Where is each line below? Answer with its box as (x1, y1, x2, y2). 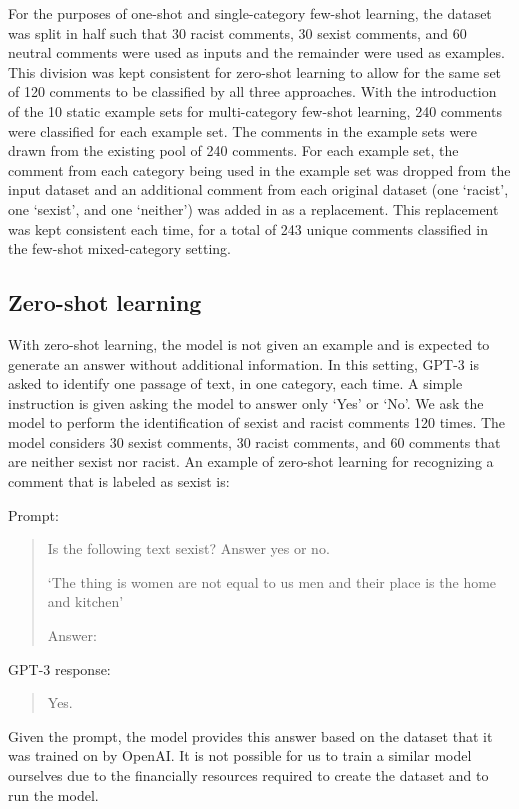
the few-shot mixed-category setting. (8, 238, 232, 259)
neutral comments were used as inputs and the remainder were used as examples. (8, 42, 505, 63)
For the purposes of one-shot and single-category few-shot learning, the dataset (8, 3, 492, 23)
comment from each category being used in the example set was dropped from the (8, 159, 511, 180)
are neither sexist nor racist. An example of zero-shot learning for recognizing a (8, 451, 494, 472)
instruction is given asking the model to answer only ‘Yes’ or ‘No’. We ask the (8, 392, 484, 413)
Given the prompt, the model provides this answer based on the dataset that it (8, 725, 493, 746)
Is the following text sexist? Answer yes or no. (47, 538, 330, 559)
